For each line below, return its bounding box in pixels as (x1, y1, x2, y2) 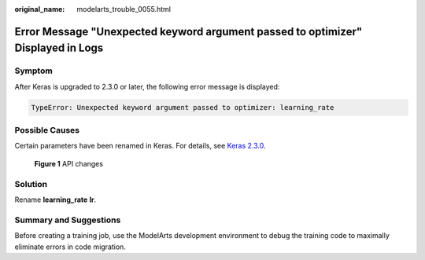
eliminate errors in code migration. (14, 242, 126, 251)
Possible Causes (14, 125, 80, 136)
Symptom (14, 65, 53, 76)
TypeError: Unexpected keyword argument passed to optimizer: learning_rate (31, 103, 334, 112)
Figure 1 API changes (34, 159, 104, 168)
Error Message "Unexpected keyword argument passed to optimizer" (14, 24, 363, 38)
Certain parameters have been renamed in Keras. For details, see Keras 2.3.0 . (14, 141, 266, 151)
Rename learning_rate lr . (14, 195, 97, 204)
